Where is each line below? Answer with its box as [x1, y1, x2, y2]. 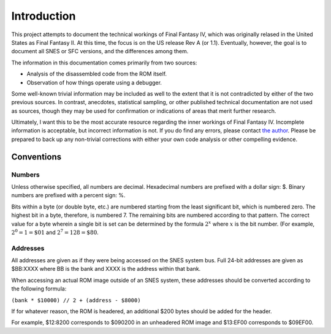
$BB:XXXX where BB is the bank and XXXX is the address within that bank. [11, 265, 201, 273]
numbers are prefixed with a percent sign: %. [11, 192, 126, 199]
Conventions [11, 151, 62, 162]
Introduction [11, 9, 76, 23]
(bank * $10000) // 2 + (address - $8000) [11, 297, 141, 303]
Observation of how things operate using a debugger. [26, 78, 162, 86]
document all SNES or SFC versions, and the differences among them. [11, 48, 189, 55]
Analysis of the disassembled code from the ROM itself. [26, 70, 167, 78]
